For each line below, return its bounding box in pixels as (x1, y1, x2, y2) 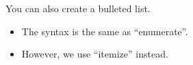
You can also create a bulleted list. (5, 1, 151, 15)
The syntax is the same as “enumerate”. (21, 24, 188, 38)
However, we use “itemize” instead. (21, 47, 168, 61)
